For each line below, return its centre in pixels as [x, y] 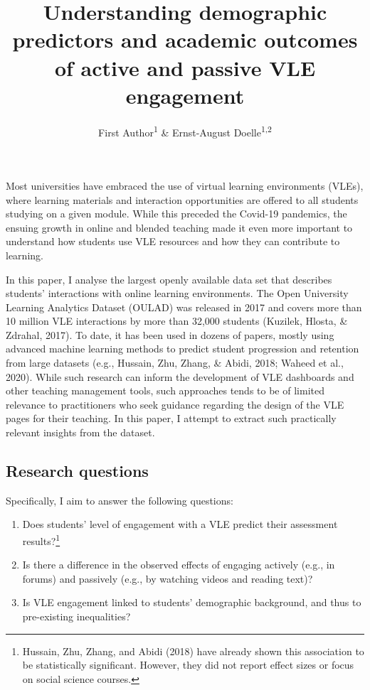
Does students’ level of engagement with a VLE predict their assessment [180, 524]
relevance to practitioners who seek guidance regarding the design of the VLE [175, 404]
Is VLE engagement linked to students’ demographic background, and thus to [192, 602]
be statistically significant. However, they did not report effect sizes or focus [188, 665]
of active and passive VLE [185, 67]
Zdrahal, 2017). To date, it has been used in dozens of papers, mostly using [170, 334]
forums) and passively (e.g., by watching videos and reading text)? [168, 578]
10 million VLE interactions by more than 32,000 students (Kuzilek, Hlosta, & [177, 321]
